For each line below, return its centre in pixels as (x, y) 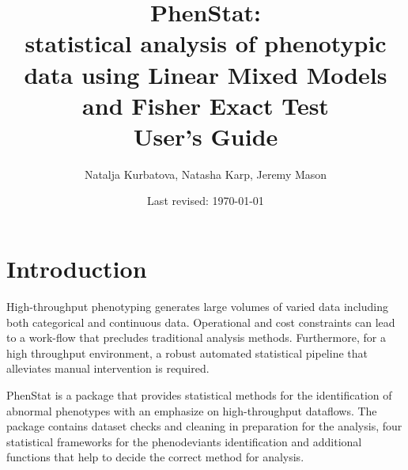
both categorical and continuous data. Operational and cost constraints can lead (201, 322)
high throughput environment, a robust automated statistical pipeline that (187, 352)
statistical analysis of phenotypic (206, 43)
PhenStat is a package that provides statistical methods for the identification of (199, 394)
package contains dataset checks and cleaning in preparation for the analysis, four (204, 426)
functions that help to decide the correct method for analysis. (155, 457)
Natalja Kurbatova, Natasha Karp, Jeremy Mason (206, 174)
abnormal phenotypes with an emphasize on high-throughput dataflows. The (192, 410)
